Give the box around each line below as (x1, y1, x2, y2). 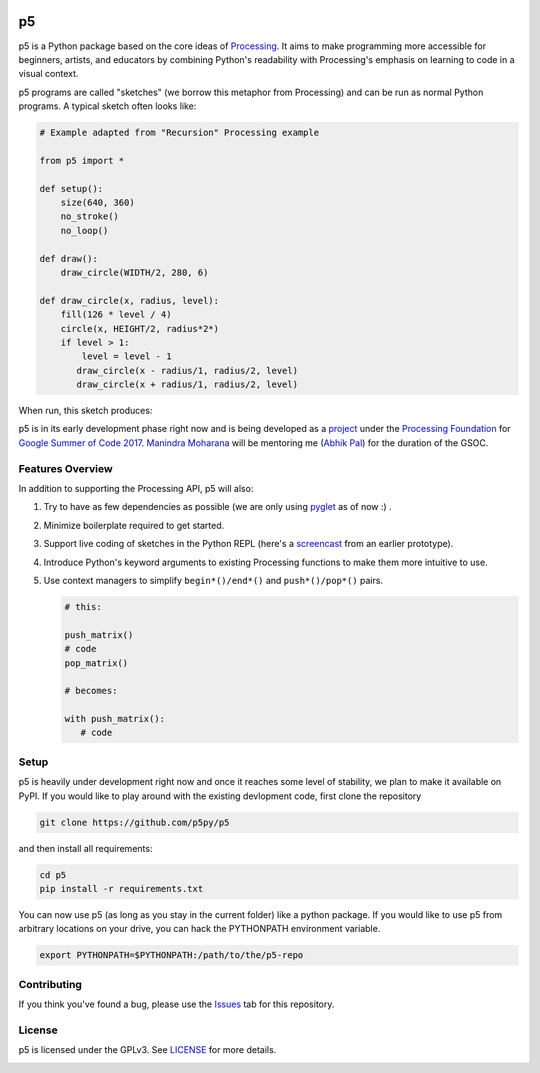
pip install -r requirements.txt (39, 883, 204, 894)
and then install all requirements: (18, 842, 153, 854)
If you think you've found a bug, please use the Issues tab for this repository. (18, 998, 335, 1010)
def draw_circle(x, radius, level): (39, 295, 220, 306)
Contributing (18, 977, 82, 991)
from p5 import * (39, 155, 125, 166)
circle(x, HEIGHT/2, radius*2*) (60, 323, 220, 334)
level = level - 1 (81, 351, 172, 362)
